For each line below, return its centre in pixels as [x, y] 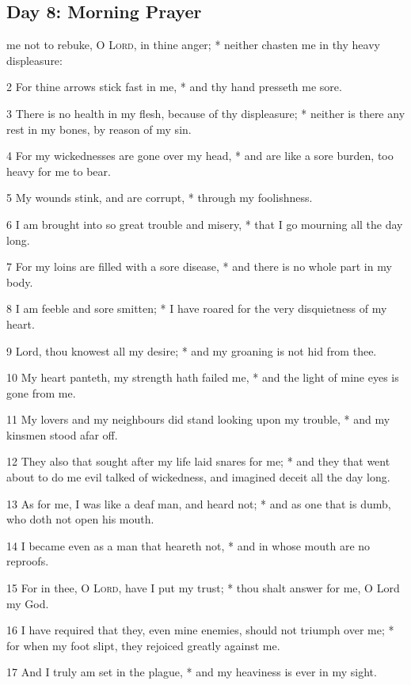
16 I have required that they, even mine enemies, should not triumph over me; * [200, 630]
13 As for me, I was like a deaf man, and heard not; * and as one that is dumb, [199, 503]
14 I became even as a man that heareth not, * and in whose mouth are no [188, 545]
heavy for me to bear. [59, 171]
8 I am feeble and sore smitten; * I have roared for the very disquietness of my [197, 308]
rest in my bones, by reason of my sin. [99, 129]
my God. [28, 603]
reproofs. [28, 561]
